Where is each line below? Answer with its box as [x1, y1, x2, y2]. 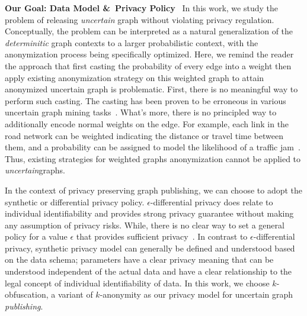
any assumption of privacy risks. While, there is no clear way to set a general [5, 218, 284, 231]
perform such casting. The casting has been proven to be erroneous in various [5, 94, 286, 107]
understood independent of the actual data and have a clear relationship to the [5, 265, 292, 278]
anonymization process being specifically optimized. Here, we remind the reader [5, 48, 294, 60]
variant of [57, 288, 93, 301]
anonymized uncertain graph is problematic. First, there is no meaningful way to [5, 83, 298, 95]
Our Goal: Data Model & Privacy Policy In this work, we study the [5, 2, 278, 14]
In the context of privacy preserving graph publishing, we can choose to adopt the [5, 183, 303, 196]
